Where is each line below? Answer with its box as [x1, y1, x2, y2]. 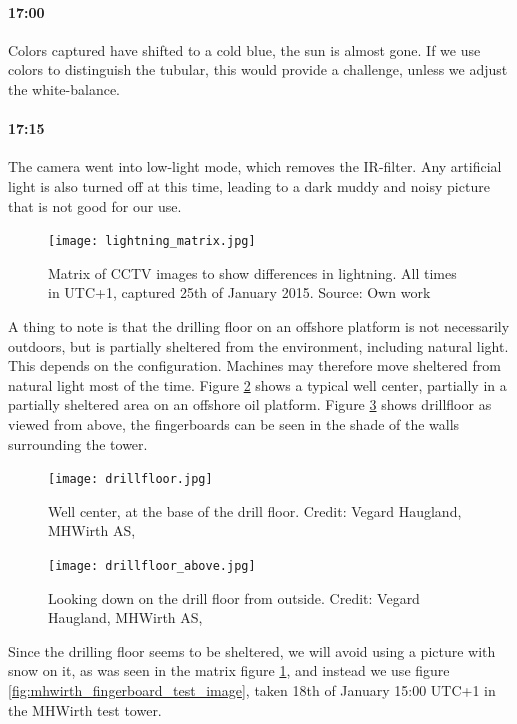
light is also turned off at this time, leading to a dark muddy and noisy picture [8, 175, 490, 196]
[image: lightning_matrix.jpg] [48, 234, 256, 249]
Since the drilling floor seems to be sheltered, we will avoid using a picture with [8, 640, 496, 661]
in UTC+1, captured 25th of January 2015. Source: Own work [48, 282, 431, 303]
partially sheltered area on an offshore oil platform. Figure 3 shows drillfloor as [8, 394, 492, 415]
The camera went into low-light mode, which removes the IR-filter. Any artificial [8, 156, 502, 177]
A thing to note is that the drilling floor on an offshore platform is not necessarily [8, 316, 510, 336]
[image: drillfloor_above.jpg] [48, 559, 256, 573]
